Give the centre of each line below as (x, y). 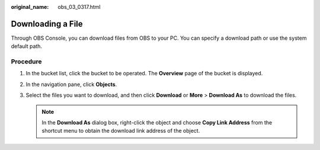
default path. (27, 46)
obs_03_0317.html (79, 7)
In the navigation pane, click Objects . (71, 84)
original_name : (30, 7)
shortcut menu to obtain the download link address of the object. (121, 131)
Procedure (26, 62)
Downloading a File (47, 24)
